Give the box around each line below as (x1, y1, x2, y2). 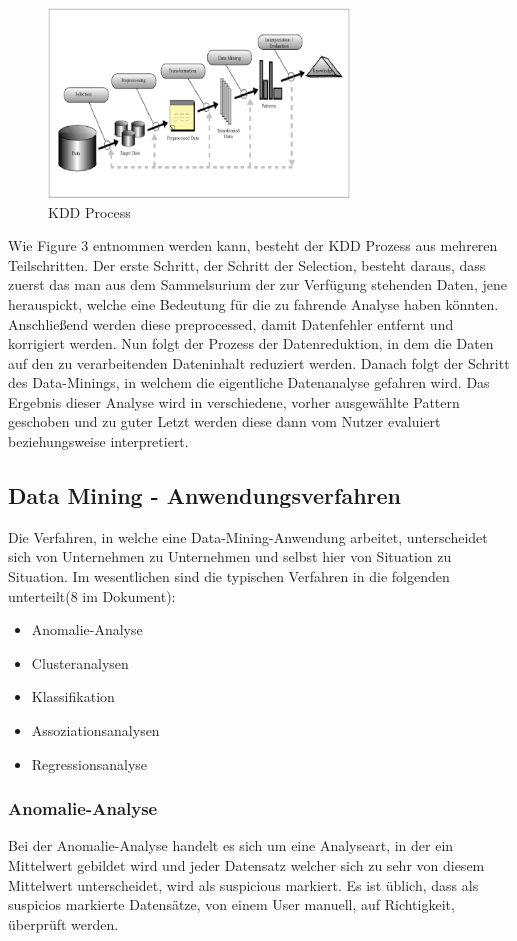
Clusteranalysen (31, 652, 129, 673)
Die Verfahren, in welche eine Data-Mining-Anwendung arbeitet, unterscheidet (8, 526, 488, 547)
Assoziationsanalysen (31, 720, 160, 741)
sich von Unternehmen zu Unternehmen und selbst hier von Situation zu (8, 546, 452, 567)
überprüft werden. (8, 913, 119, 934)
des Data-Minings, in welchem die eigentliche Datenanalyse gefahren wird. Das (8, 372, 490, 393)
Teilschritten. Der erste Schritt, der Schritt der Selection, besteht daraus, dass (8, 254, 486, 275)
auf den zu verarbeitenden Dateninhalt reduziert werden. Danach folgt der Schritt (8, 352, 510, 373)
